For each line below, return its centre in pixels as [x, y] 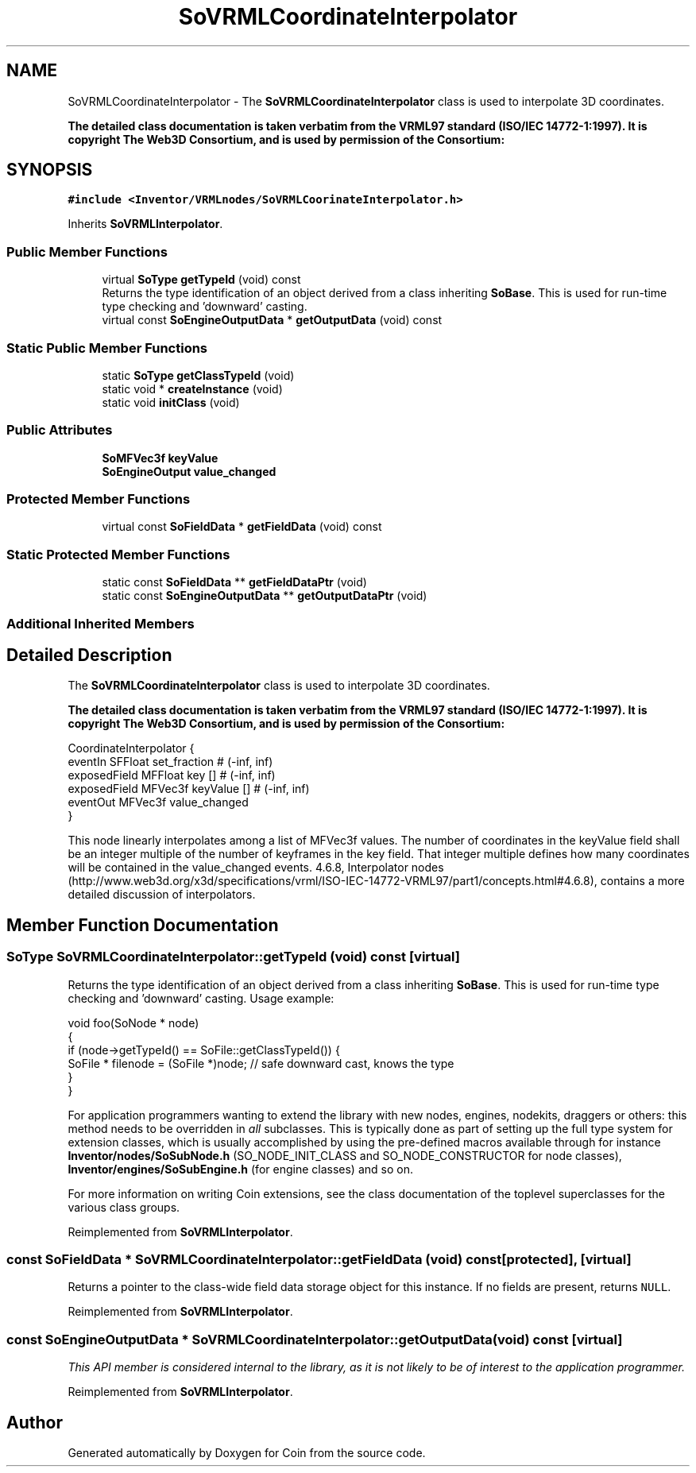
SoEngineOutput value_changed [189, 471]
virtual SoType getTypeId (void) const [201, 280]
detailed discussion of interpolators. [162, 895]
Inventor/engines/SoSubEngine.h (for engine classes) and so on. [240, 1169]
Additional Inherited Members [101, 623]
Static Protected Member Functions [118, 554]
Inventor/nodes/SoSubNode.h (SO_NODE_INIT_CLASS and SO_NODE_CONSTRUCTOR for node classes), [345, 1155]
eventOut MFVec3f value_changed [158, 802]
